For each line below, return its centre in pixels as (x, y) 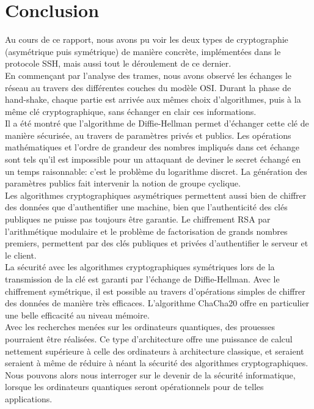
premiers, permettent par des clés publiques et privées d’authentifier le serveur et (157, 243)
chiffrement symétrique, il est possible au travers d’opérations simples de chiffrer (155, 291)
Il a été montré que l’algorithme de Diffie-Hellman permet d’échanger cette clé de (157, 123)
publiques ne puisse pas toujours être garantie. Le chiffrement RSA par (138, 219)
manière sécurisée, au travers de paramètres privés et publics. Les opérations (148, 135)
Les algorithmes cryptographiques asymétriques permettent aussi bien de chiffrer (156, 195)
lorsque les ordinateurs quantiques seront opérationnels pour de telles (134, 387)
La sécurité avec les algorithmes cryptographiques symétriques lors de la (140, 267)
